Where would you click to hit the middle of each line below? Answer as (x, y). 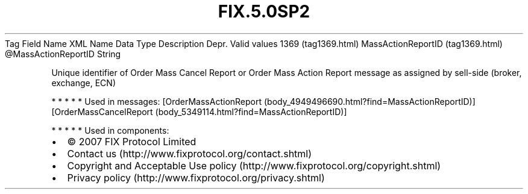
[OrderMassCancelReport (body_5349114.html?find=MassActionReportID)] (199, 111)
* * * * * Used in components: (110, 130)
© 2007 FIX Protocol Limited (132, 141)
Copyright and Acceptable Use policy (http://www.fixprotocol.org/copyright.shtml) (254, 165)
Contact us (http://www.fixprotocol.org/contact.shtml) (190, 153)
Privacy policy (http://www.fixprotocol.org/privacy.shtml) (196, 177)
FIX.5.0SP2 (264, 11)
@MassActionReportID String (63, 54)
